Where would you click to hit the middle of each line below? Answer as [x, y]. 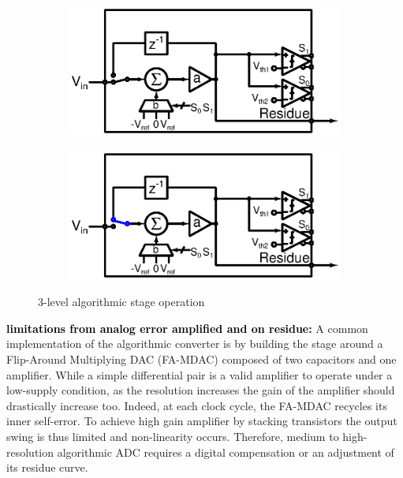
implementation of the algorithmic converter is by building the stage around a [195, 344]
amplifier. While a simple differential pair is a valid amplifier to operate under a [200, 374]
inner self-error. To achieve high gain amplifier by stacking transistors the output [202, 421]
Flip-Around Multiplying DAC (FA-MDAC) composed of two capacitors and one [201, 358]
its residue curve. [47, 467]
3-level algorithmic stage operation [121, 302]
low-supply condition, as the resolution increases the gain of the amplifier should [201, 390]
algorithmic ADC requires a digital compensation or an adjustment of [226, 452]
